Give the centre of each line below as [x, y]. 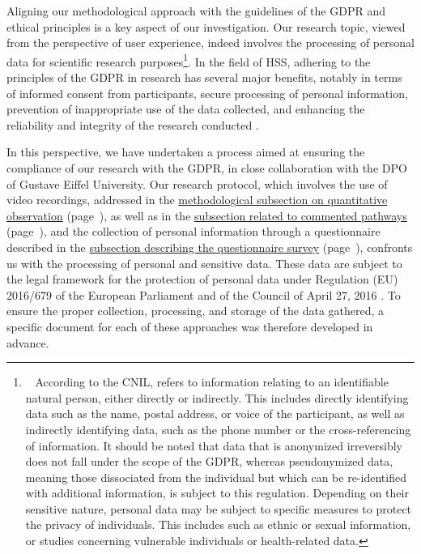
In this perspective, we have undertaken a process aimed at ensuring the [186, 152]
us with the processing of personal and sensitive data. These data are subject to [204, 263]
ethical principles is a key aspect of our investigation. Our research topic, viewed [206, 26]
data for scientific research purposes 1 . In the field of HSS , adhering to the [189, 60]
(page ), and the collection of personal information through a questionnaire [193, 231]
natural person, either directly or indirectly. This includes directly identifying [217, 397]
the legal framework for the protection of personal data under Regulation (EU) [202, 279]
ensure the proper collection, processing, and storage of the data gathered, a [196, 311]
